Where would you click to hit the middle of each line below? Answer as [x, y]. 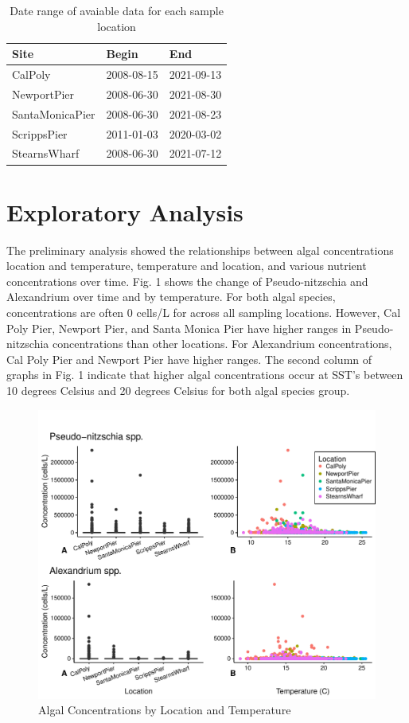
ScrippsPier [40, 133]
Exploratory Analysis [125, 211]
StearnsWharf [46, 153]
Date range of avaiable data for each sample [117, 10]
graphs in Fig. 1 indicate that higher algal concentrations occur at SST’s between [205, 375]
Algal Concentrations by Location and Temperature [165, 710]
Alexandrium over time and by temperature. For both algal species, [171, 297]
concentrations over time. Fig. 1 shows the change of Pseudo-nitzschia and [187, 281]
